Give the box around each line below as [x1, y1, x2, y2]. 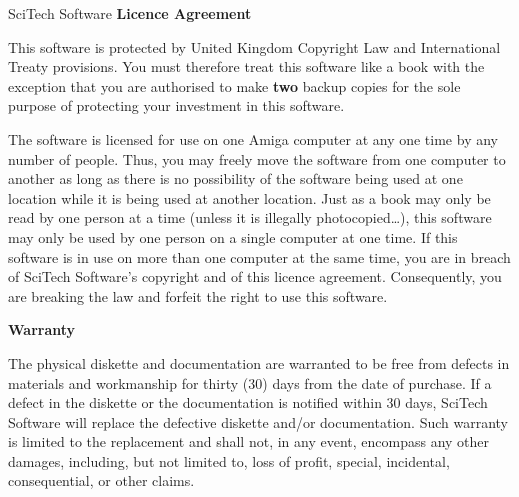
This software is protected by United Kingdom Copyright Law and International [8, 36, 501, 57]
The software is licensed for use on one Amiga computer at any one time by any [8, 128, 498, 149]
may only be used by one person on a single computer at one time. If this [8, 226, 458, 247]
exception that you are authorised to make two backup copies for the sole [8, 75, 461, 96]
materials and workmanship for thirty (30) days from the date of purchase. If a [8, 372, 492, 393]
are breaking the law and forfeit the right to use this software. [8, 285, 388, 306]
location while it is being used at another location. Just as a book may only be [8, 187, 491, 208]
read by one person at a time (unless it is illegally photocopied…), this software [8, 207, 492, 228]
